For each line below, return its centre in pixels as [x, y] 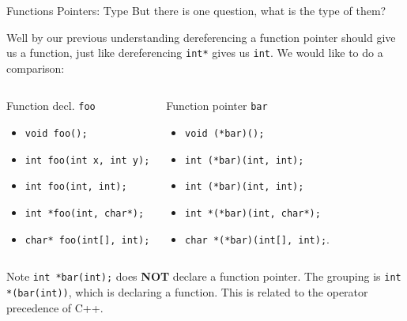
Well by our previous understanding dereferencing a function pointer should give [201, 37]
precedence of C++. [55, 307]
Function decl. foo [51, 106]
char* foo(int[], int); [87, 240]
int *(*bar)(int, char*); [253, 214]
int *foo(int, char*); [85, 214]
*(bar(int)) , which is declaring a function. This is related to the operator [187, 292]
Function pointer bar [217, 106]
